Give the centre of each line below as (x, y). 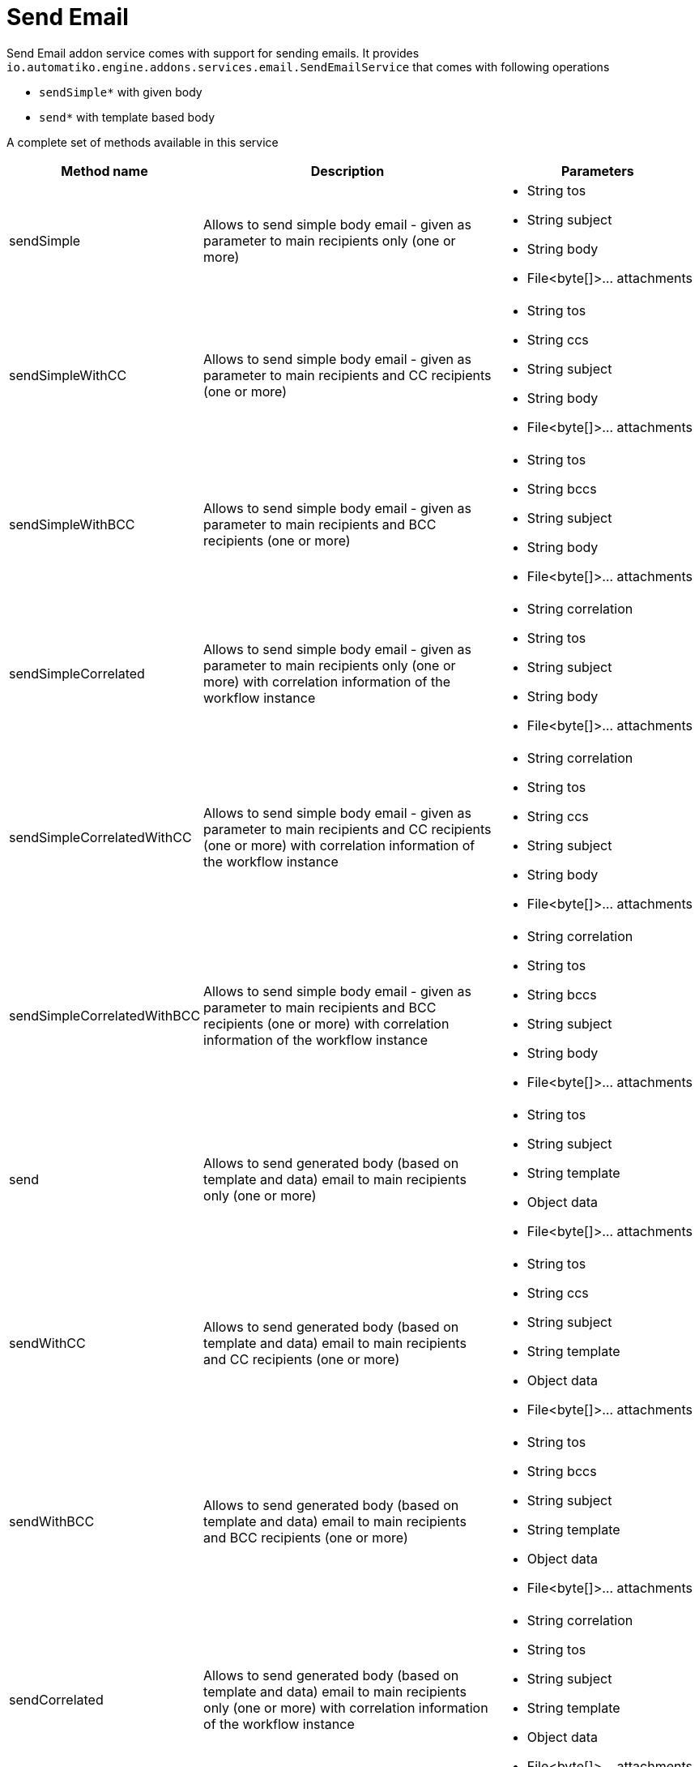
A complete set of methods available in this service (143, 142)
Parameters (597, 171)
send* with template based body (127, 117)
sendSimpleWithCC (68, 375)
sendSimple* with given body (121, 92)
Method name (104, 171)
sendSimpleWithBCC (72, 524)
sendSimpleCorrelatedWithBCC (105, 1015)
